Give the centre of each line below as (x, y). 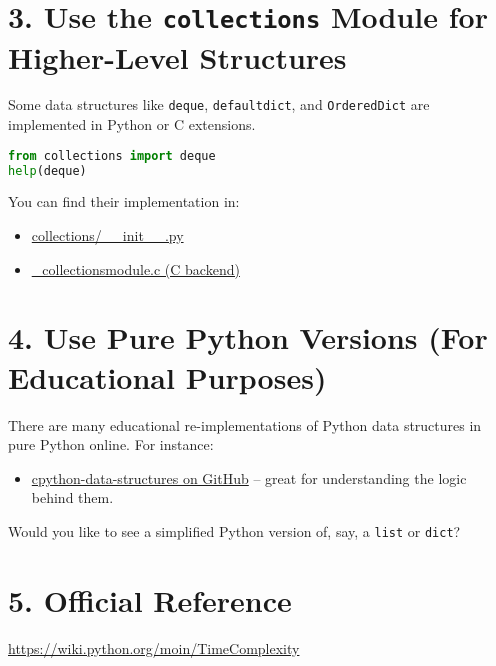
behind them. (72, 497)
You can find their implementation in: (124, 201)
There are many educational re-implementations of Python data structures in (245, 424)
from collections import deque (112, 155)
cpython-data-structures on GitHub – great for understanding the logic (249, 477)
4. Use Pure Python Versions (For (248, 337)
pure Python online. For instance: (111, 444)
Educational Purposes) (167, 376)
